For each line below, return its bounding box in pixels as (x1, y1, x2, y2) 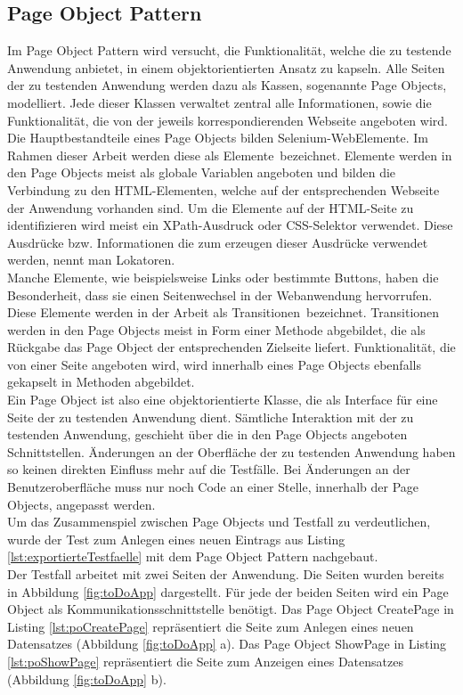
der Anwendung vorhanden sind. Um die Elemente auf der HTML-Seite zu (7, 198, 414, 217)
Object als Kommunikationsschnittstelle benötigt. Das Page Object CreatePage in (7, 600, 454, 618)
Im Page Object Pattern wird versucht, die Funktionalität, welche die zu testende (7, 41, 451, 60)
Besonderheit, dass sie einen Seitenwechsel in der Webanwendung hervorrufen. (7, 285, 433, 304)
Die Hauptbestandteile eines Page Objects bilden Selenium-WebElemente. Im (7, 128, 428, 147)
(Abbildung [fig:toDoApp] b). (7, 669, 167, 688)
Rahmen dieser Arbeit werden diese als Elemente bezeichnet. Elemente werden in (7, 145, 452, 164)
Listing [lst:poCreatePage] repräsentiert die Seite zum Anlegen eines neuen (7, 617, 414, 635)
